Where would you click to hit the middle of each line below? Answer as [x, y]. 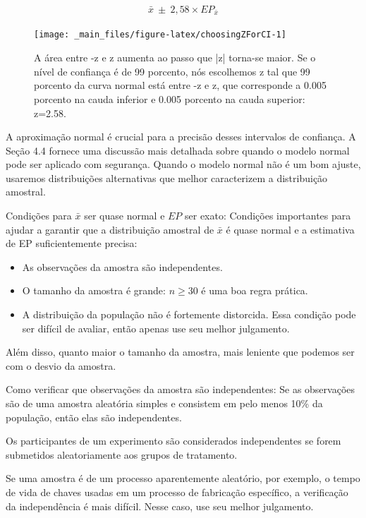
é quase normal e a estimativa [290, 229]
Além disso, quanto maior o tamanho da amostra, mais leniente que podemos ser [180, 352]
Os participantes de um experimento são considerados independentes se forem [173, 441]
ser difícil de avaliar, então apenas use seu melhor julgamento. [156, 328]
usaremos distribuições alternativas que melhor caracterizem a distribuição [167, 177]
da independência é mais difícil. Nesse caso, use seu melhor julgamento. [160, 506]
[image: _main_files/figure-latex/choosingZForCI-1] [160, 35]
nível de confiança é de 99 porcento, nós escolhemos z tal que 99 [172, 71]
